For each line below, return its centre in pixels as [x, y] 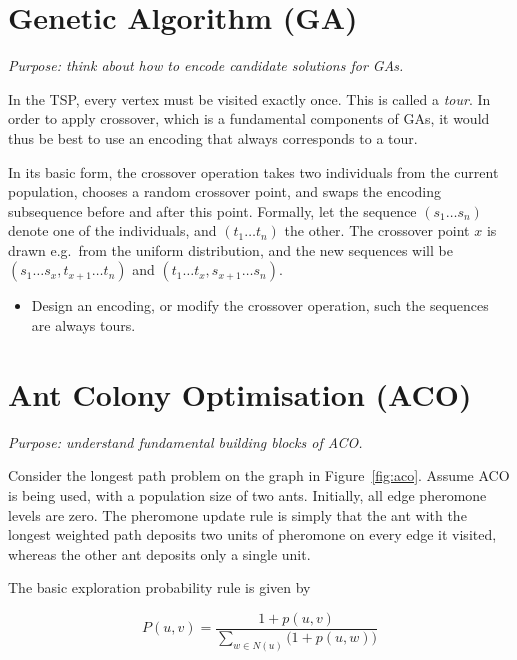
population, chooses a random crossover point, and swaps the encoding [225, 191]
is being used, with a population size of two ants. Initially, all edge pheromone [247, 494]
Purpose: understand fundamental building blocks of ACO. [185, 441]
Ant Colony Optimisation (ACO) [240, 393]
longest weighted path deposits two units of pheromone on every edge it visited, [252, 534]
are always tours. [83, 325]
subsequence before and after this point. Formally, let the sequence [212, 210]
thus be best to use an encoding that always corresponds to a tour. [213, 137]
